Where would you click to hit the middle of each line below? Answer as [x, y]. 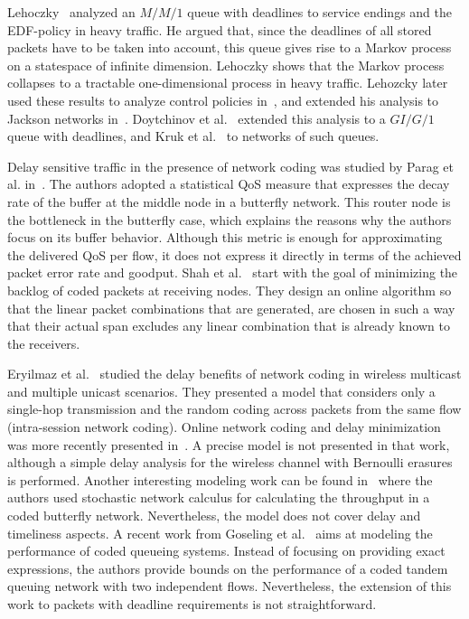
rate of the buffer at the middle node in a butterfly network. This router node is [229, 201]
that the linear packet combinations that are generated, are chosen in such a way [231, 308]
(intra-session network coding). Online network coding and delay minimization [224, 427]
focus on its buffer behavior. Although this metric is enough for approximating [225, 237]
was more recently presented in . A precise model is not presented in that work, [229, 444]
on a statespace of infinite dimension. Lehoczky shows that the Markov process [226, 65]
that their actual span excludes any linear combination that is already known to [229, 326]
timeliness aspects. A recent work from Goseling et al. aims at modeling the [220, 533]
